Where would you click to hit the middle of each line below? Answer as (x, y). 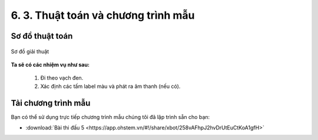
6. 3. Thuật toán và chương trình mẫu (103, 15)
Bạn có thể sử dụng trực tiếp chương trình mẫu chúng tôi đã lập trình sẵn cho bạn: (110, 117)
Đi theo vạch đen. (62, 78)
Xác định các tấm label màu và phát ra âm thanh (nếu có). (110, 86)
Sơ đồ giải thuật (30, 51)
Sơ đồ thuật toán (42, 36)
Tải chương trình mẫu (51, 103)
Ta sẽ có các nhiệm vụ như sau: (50, 64)
